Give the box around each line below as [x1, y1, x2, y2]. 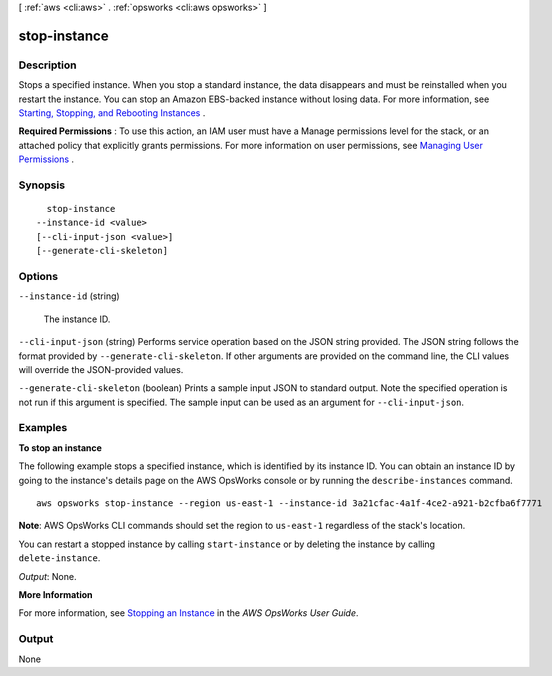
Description [18, 58, 77, 72]
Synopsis [18, 178, 65, 192]
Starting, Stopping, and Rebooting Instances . [18, 106, 206, 119]
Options [18, 270, 59, 283]
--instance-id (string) [18, 290, 120, 302]
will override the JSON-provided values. [18, 363, 184, 375]
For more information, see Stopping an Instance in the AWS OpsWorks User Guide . [18, 607, 359, 619]
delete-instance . [18, 552, 101, 564]
